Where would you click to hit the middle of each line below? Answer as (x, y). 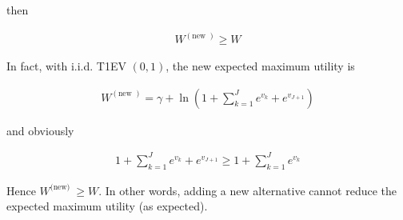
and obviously (40, 130)
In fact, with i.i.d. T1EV (66, 66)
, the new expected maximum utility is (260, 66)
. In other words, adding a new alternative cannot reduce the (248, 190)
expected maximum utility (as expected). (107, 206)
